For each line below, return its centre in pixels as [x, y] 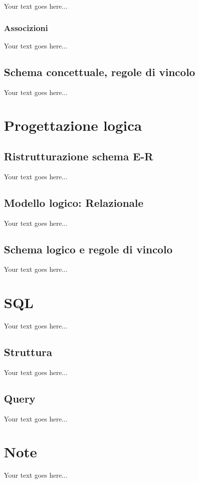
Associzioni [26, 27]
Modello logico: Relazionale [74, 202]
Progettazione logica [73, 125]
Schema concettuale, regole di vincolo [99, 71]
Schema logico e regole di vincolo [88, 249]
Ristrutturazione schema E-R [79, 156]
